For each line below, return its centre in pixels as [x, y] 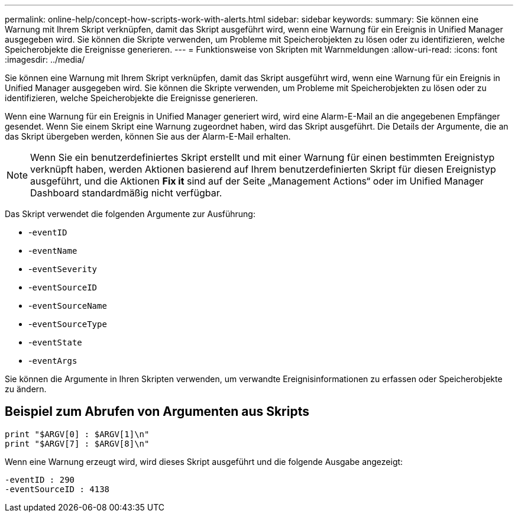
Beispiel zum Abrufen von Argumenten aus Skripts [157, 412]
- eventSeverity [63, 269]
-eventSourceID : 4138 [57, 489]
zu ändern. [26, 389]
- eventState [55, 342]
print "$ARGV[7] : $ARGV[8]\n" [77, 443]
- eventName [53, 251]
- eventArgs [53, 361]
